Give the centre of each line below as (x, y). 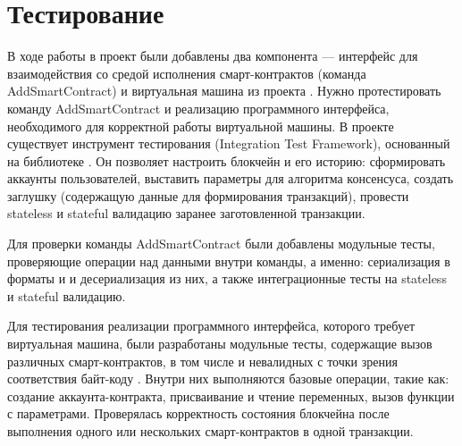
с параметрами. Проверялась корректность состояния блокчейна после (198, 413)
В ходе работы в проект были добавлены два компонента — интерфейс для (213, 56)
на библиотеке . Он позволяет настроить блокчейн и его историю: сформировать (227, 160)
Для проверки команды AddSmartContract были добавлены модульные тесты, (221, 244)
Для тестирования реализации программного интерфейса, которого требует (211, 326)
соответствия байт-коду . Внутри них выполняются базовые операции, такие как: (228, 379)
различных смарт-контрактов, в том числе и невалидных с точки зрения (202, 361)
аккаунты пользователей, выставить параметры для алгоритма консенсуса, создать (231, 178)
